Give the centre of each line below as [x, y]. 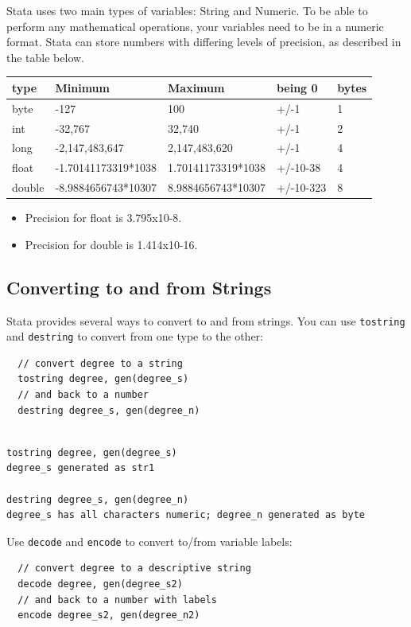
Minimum [82, 87]
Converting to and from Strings [139, 287]
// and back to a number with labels [117, 600]
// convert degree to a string [100, 363]
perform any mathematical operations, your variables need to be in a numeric [195, 26]
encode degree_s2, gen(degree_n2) [109, 615]
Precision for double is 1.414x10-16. [111, 244]
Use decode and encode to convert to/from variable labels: [149, 541]
